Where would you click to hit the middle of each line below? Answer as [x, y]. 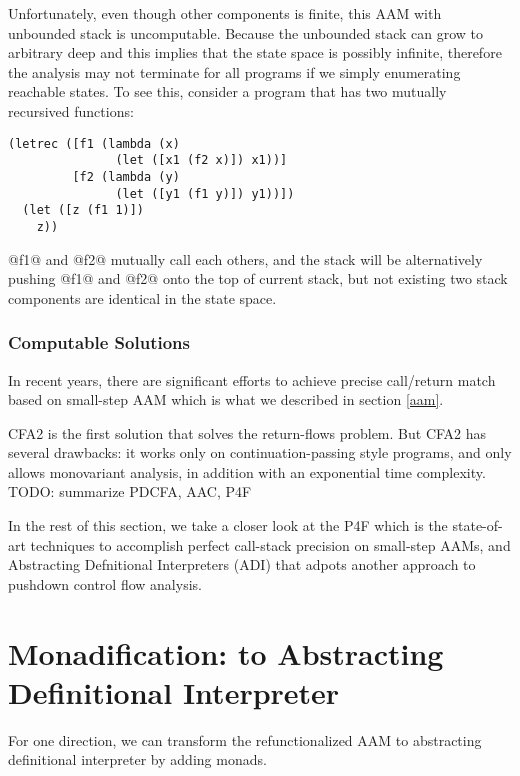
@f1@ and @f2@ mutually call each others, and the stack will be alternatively [245, 258]
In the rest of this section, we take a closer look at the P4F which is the [228, 525]
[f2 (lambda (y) [126, 176]
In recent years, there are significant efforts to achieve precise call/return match [252, 379]
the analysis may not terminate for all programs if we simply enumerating [234, 71]
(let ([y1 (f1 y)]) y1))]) [205, 193]
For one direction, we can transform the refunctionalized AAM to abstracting [245, 739]
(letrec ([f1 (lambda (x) [94, 143]
